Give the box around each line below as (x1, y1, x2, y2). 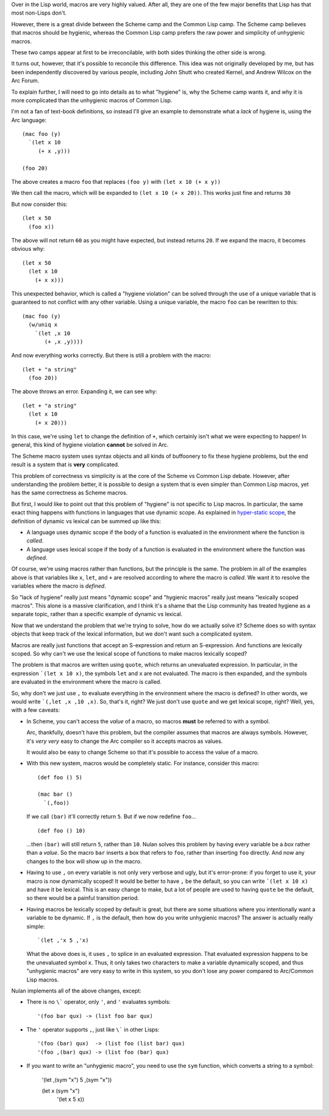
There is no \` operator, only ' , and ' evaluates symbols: (26, 998, 171, 1006)
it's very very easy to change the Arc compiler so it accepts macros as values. (26, 737, 223, 745)
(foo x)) (28, 223, 55, 230)
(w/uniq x (28, 321, 58, 328)
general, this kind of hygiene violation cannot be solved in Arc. (11, 441, 169, 449)
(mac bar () (37, 791, 73, 798)
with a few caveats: (11, 706, 60, 714)
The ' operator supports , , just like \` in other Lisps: (26, 1026, 160, 1033)
